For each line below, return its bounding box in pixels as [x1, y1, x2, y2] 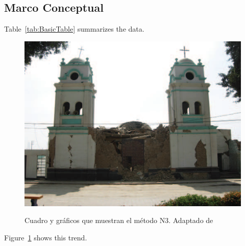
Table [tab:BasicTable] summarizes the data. [4, 23, 144, 34]
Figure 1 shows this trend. [4, 232, 87, 243]
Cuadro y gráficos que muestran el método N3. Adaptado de [24, 215, 213, 226]
